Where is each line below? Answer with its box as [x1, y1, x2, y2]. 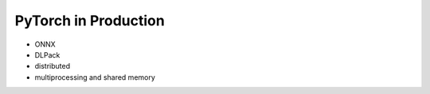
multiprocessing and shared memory [34, 72, 155, 82]
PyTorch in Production [14, 12, 165, 29]
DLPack [34, 50, 61, 59]
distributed [34, 62, 71, 71]
